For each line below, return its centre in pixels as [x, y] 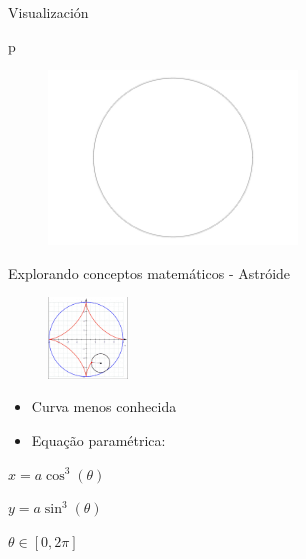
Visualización [48, 12]
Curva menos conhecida [104, 406]
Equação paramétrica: [98, 439]
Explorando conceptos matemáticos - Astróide [149, 272]
